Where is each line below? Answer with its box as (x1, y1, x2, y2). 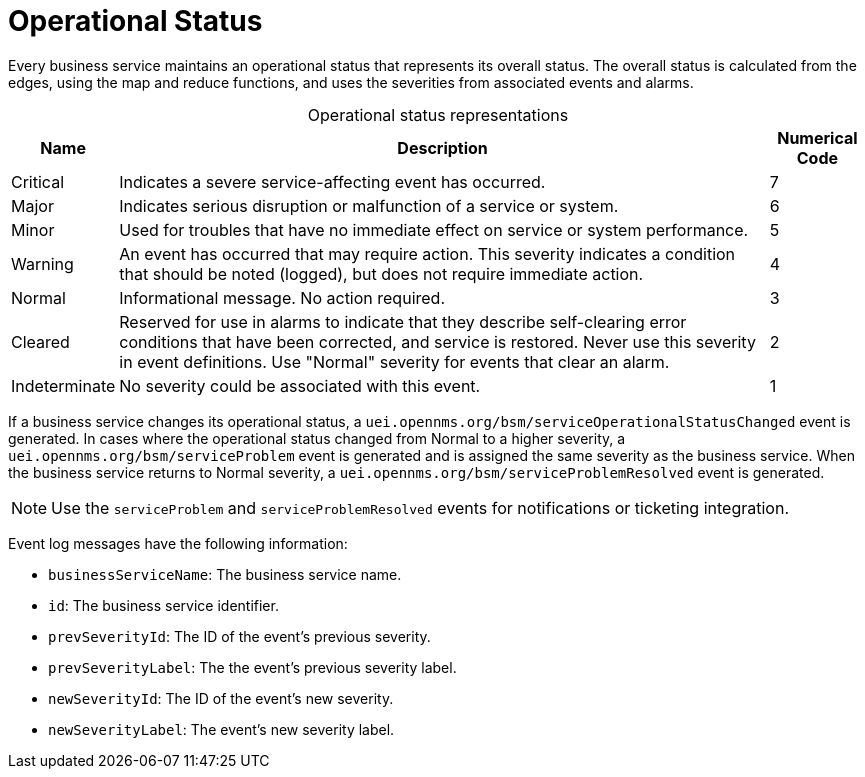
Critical (11, 171, 65, 192)
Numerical (777, 127, 858, 148)
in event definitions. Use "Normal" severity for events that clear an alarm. (119, 351, 670, 372)
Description (397, 137, 488, 158)
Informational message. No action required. (119, 287, 445, 308)
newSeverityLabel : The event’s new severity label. (48, 720, 395, 738)
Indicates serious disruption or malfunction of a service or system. (119, 195, 619, 216)
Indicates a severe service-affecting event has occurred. (119, 171, 546, 192)
